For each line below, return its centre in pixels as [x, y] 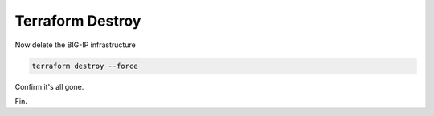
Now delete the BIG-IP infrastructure [75, 45]
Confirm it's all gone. [49, 86]
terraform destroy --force [85, 66]
